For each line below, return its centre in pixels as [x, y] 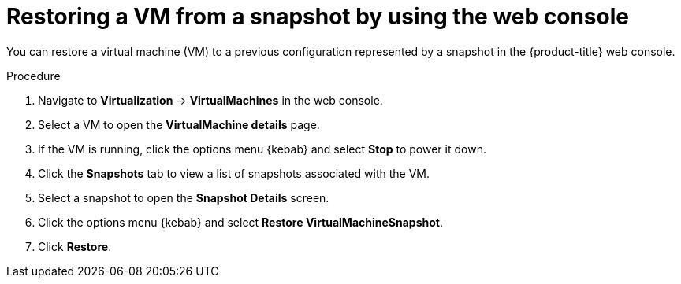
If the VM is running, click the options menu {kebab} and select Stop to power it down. [262, 149]
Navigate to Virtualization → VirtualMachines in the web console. [210, 100]
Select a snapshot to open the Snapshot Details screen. [184, 197]
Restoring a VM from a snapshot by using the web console [318, 17]
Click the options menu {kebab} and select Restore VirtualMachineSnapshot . [240, 222]
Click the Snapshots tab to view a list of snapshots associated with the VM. [234, 173]
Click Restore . [75, 246]
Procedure [33, 76]
